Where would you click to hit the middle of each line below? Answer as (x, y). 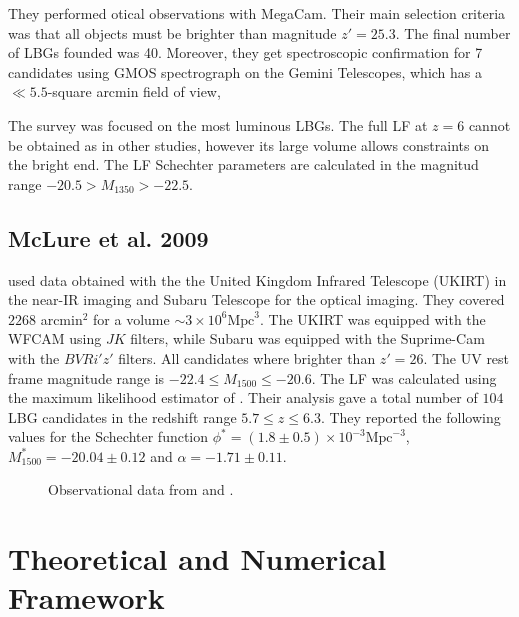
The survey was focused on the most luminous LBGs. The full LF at (218, 124)
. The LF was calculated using (404, 377)
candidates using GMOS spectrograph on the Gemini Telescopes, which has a (245, 71)
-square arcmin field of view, (134, 91)
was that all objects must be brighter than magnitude (172, 32)
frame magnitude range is (86, 377)
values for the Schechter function (108, 436)
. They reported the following (410, 416)
